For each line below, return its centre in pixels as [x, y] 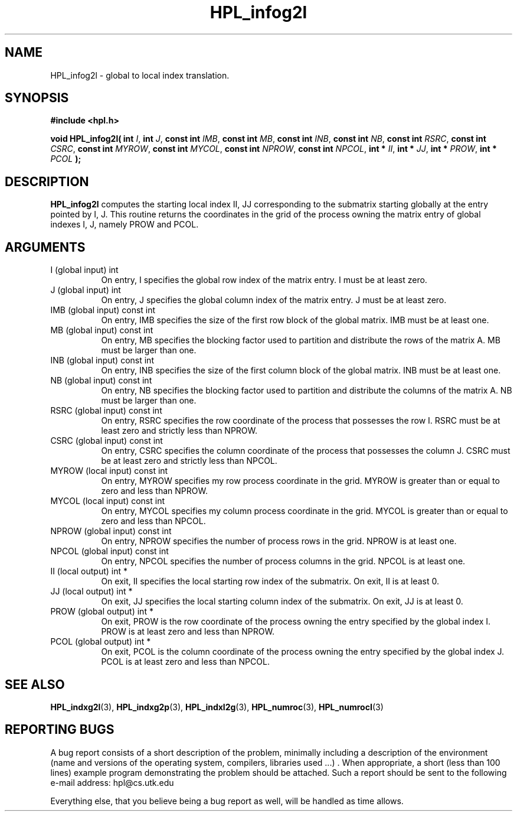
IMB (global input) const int [103, 310]
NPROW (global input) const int [111, 531]
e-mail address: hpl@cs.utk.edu [112, 782]
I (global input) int [84, 270]
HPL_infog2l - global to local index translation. [140, 75]
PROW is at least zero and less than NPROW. [188, 632]
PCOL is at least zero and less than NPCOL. [185, 662]
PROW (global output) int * [102, 612]
